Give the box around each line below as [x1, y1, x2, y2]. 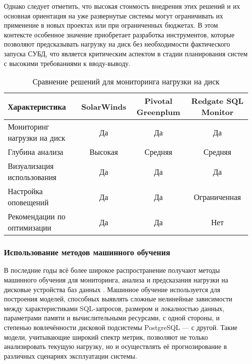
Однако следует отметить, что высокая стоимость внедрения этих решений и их [4, 1, 240, 11]
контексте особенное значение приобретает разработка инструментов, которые [4, 29, 235, 39]
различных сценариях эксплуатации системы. [4, 350, 137, 361]
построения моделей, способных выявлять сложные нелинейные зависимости [4, 294, 233, 304]
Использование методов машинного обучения [4, 246, 170, 258]
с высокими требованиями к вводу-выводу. [4, 58, 131, 68]
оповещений [8, 197, 49, 208]
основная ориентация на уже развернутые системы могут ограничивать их [4, 10, 223, 20]
